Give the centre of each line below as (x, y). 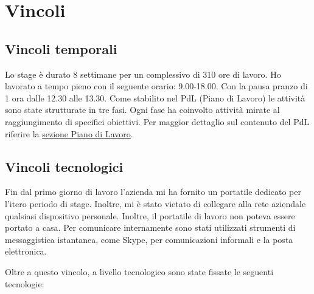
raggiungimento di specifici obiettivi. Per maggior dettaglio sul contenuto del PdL (157, 121)
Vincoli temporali (61, 48)
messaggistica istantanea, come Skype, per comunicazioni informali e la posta (149, 239)
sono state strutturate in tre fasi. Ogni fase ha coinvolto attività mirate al (142, 110)
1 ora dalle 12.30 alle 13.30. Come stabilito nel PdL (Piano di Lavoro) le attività (155, 97)
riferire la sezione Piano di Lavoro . (69, 133)
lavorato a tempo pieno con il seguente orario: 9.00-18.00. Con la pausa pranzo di (156, 86)
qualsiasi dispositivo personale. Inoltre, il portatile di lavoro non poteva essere (150, 215)
